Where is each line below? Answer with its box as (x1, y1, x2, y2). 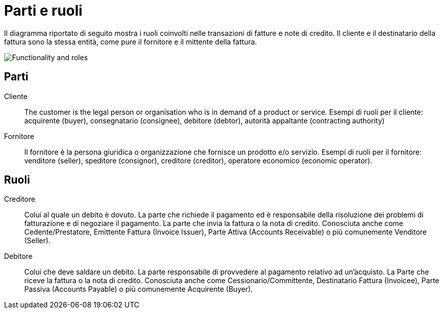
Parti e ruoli (4, 2, 83, 19)
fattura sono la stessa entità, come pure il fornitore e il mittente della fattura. (4, 37, 257, 46)
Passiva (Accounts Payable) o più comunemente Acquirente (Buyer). (24, 285, 253, 294)
